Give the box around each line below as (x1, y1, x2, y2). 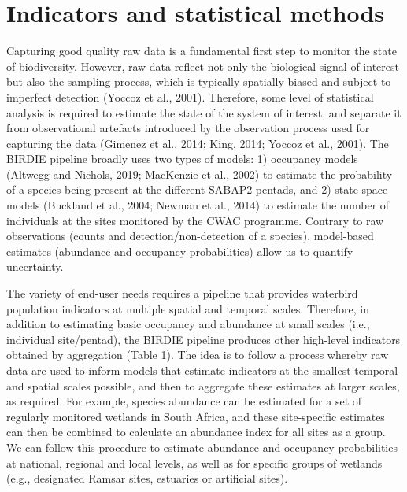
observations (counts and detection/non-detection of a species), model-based (6, 228, 374, 244)
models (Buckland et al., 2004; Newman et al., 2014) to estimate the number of (6, 197, 390, 213)
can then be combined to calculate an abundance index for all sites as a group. (6, 424, 386, 440)
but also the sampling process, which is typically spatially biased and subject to (6, 73, 391, 90)
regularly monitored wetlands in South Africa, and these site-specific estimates (6, 408, 385, 424)
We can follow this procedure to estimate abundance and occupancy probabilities (6, 438, 398, 455)
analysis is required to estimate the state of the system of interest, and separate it (6, 104, 401, 120)
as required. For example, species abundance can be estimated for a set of (6, 393, 362, 409)
